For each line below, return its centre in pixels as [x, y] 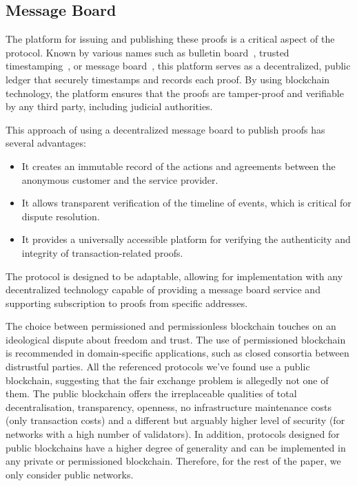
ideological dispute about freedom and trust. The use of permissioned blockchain [176, 339]
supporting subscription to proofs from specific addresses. [127, 303]
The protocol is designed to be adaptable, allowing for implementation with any [174, 276]
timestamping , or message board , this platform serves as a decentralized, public [178, 66]
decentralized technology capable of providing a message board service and [163, 289]
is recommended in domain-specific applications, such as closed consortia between [177, 353]
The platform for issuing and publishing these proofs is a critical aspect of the [170, 39]
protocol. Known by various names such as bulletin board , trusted [147, 52]
